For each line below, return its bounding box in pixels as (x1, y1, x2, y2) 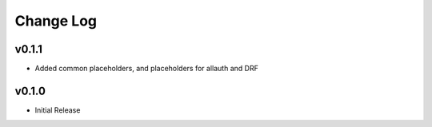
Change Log (14, 12, 98, 30)
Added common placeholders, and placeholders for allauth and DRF (34, 64, 259, 73)
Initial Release (34, 105, 81, 115)
